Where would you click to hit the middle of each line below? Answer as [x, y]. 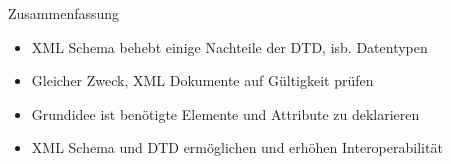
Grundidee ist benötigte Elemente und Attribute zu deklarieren [225, 113]
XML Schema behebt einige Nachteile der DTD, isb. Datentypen [229, 46]
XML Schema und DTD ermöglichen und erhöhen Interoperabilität [237, 147]
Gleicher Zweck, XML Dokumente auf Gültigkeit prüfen [202, 80]
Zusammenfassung [64, 13]
